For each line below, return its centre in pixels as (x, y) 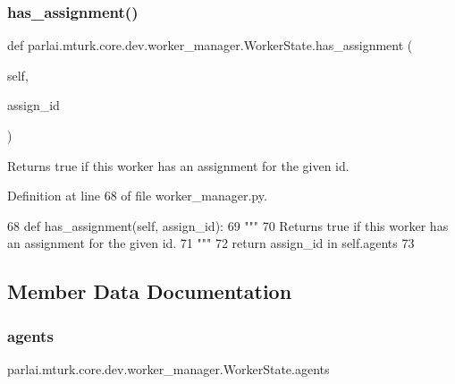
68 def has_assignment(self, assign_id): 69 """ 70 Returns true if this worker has (228, 225)
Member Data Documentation (150, 291)
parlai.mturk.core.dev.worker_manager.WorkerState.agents (169, 368)
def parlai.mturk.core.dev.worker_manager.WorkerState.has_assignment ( (210, 45)
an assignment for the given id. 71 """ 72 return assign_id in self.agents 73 (211, 243)
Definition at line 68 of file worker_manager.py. (137, 196)
